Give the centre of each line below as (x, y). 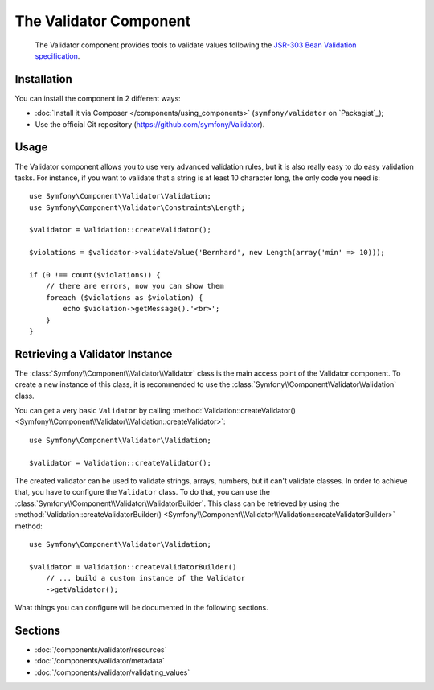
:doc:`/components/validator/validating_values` (113, 672)
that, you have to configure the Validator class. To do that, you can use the (143, 492)
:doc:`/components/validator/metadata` (100, 661)
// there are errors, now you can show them (135, 286)
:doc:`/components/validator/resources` (101, 649)
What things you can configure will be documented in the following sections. (141, 607)
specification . (57, 55)
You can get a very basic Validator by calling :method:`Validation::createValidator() (156, 411)
